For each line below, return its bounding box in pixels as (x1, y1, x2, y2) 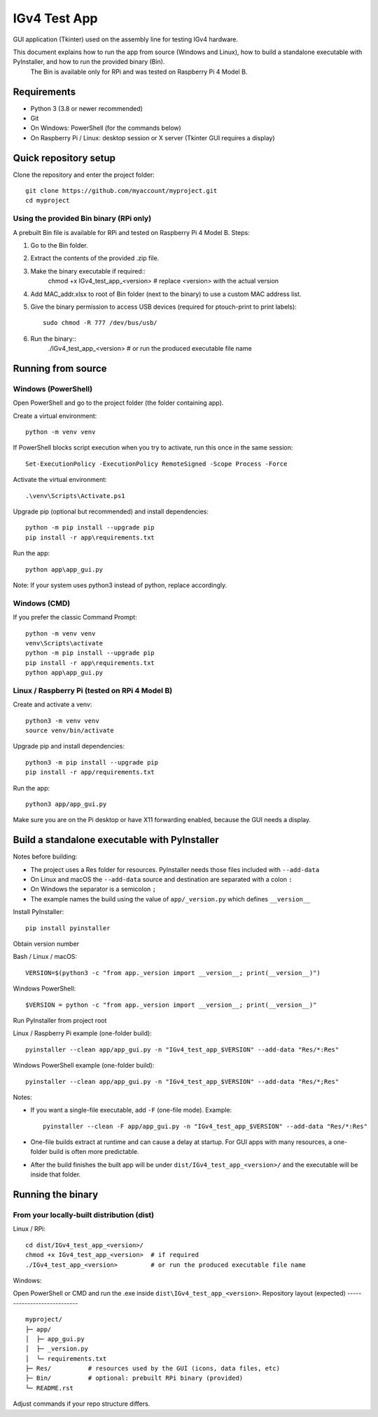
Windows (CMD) (13, 598, 71, 608)
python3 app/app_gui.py (25, 800, 107, 808)
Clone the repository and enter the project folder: (13, 170, 155, 179)
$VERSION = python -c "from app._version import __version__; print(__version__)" (25, 1000, 317, 1009)
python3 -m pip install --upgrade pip (25, 758, 159, 766)
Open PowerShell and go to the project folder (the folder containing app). (13, 398, 224, 407)
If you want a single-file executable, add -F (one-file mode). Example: (30, 1106, 232, 1115)
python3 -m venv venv (25, 716, 99, 725)
